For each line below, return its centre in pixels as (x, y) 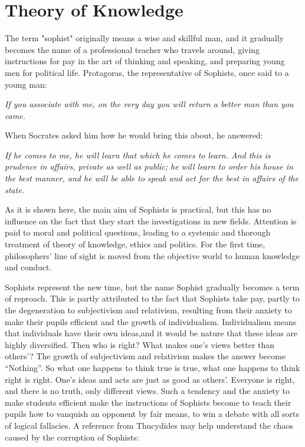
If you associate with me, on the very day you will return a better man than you (149, 104)
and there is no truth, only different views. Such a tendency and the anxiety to (147, 391)
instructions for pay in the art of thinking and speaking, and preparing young (145, 61)
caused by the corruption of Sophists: (72, 437)
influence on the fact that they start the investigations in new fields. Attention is (151, 221)
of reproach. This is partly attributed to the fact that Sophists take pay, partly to (152, 298)
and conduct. (28, 267)
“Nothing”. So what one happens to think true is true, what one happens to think (152, 367)
